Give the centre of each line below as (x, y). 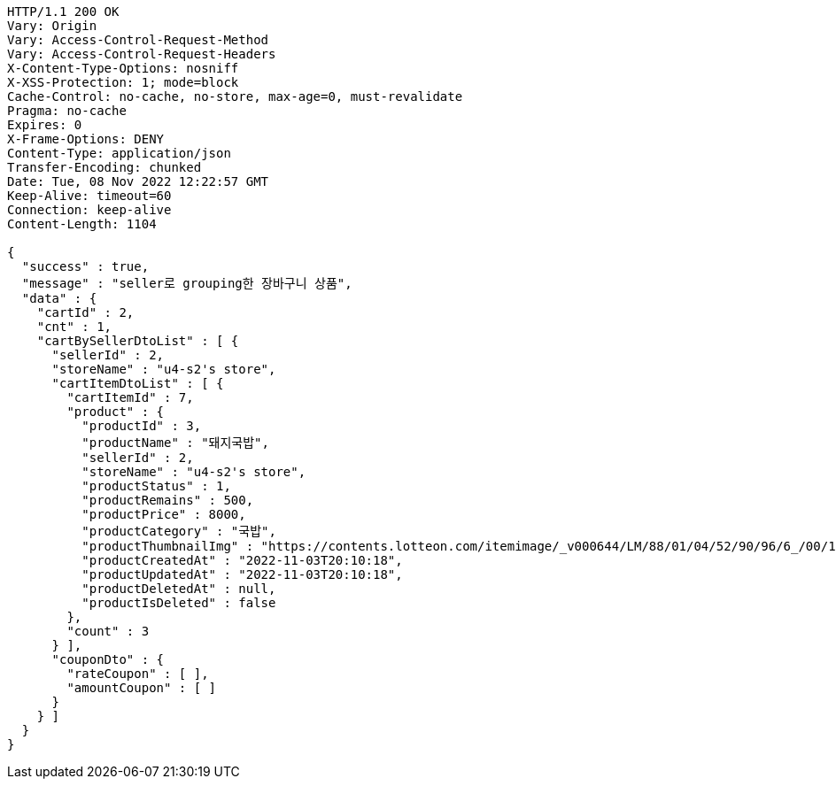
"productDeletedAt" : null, (179, 589)
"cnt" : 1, (74, 327)
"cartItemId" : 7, (130, 397)
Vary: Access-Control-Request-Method (138, 40)
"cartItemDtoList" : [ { (138, 383)
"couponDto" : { (108, 659)
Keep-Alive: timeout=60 (89, 196)
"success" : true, (85, 266)
